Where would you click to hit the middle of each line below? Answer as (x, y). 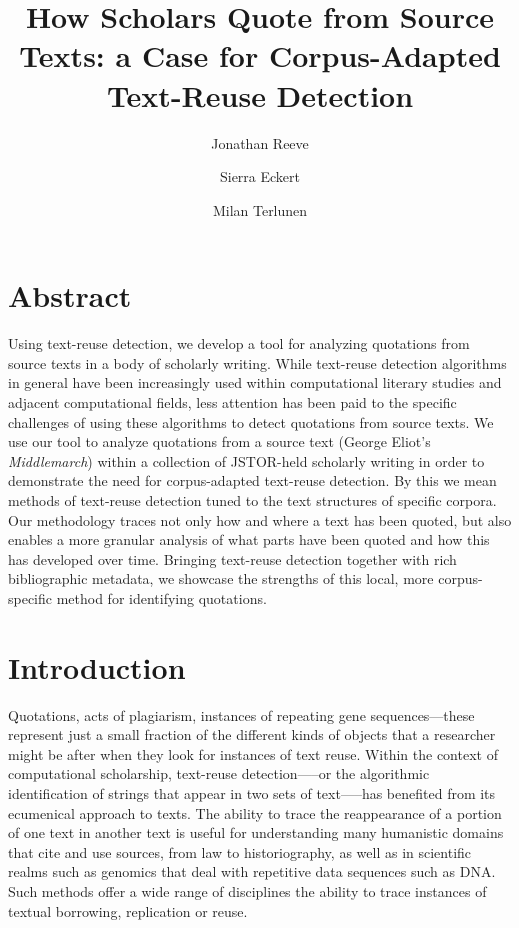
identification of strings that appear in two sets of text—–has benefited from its (252, 793)
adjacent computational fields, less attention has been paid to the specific (232, 402)
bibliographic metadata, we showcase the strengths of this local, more (221, 578)
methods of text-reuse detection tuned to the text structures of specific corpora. (252, 499)
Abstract (70, 295)
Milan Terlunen (260, 209)
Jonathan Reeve (260, 142)
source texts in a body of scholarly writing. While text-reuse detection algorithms (257, 362)
